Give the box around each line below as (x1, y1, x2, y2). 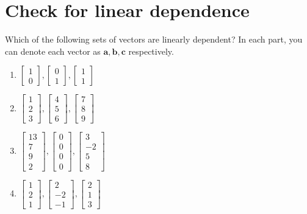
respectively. (128, 44, 174, 57)
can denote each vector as (5, 44, 101, 57)
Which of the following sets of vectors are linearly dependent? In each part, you (5, 33, 303, 46)
